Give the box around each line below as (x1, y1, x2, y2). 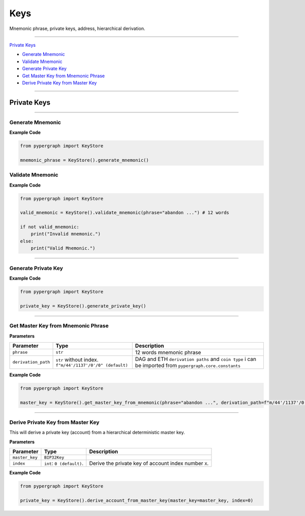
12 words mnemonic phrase (135, 349, 201, 356)
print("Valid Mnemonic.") (30, 246, 96, 251)
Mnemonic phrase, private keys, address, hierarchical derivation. (9, 25, 145, 32)
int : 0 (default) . (44, 460, 84, 467)
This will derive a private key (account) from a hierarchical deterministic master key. (9, 430, 185, 436)
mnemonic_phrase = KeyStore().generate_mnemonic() (20, 157, 149, 163)
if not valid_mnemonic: (20, 224, 80, 230)
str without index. (55, 356, 99, 363)
